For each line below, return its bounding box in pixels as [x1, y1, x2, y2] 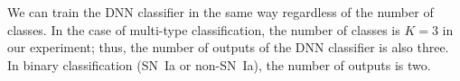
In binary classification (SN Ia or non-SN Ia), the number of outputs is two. [7, 55, 431, 74]
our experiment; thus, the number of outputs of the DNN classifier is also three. [7, 38, 449, 57]
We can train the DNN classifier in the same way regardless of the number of [7, 3, 434, 21]
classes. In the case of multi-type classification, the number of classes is [7, 20, 400, 39]
